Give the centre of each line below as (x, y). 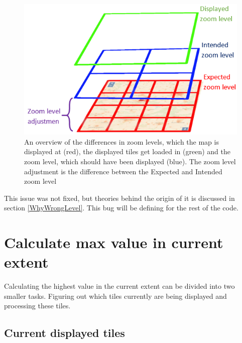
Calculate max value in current (114, 242)
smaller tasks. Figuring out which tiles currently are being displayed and (115, 296)
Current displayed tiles (65, 333)
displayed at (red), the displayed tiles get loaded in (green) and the (127, 151)
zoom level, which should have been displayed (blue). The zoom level (130, 161)
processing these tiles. (37, 306)
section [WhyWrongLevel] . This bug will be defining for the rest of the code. (121, 208)
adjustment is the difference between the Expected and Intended (123, 171)
